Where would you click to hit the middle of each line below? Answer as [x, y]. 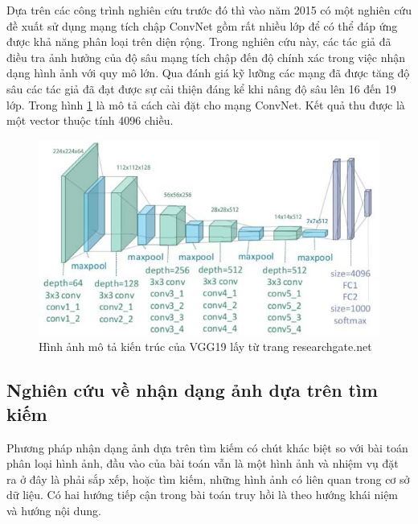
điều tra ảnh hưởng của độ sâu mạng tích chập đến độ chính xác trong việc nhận [206, 57]
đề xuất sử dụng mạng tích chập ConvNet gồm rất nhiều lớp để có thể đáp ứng [202, 25]
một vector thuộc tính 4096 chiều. [90, 120]
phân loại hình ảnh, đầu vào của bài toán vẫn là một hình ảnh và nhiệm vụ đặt [203, 463]
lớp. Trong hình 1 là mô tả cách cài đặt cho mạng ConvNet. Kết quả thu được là [206, 104]
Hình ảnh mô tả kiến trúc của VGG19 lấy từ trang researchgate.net [205, 347]
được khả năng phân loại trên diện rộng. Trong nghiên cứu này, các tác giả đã [199, 41]
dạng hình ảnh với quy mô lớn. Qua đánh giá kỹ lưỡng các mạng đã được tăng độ [208, 73]
